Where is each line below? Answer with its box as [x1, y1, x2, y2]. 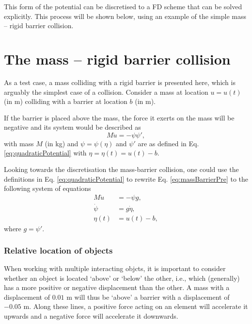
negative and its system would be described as [4, 122, 141, 132]
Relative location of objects [4, 244, 113, 256]
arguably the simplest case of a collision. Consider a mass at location [4, 86, 208, 97]
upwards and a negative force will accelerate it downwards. [4, 310, 178, 321]
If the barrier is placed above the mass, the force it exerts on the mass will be [4, 112, 235, 122]
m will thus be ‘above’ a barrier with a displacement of [66, 291, 230, 302]
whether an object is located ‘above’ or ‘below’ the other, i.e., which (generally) [4, 273, 240, 283]
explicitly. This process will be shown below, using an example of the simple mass [4, 11, 246, 21]
